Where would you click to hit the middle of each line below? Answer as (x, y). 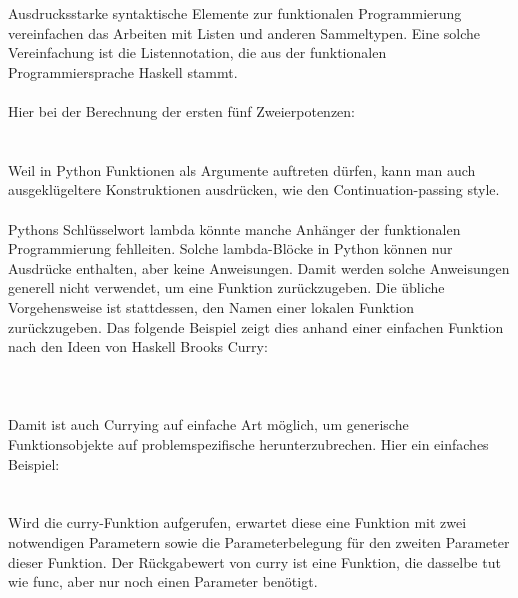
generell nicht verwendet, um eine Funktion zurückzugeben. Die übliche (226, 287)
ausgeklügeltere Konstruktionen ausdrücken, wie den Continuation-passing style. (254, 189)
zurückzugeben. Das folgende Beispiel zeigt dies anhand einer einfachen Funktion (256, 326)
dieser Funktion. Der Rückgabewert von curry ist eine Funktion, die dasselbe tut (254, 561)
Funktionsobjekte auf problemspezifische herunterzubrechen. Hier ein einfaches (248, 444)
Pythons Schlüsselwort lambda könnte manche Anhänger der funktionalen (234, 228)
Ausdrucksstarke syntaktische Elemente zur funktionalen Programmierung (235, 13)
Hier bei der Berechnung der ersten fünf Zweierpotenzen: (182, 110)
